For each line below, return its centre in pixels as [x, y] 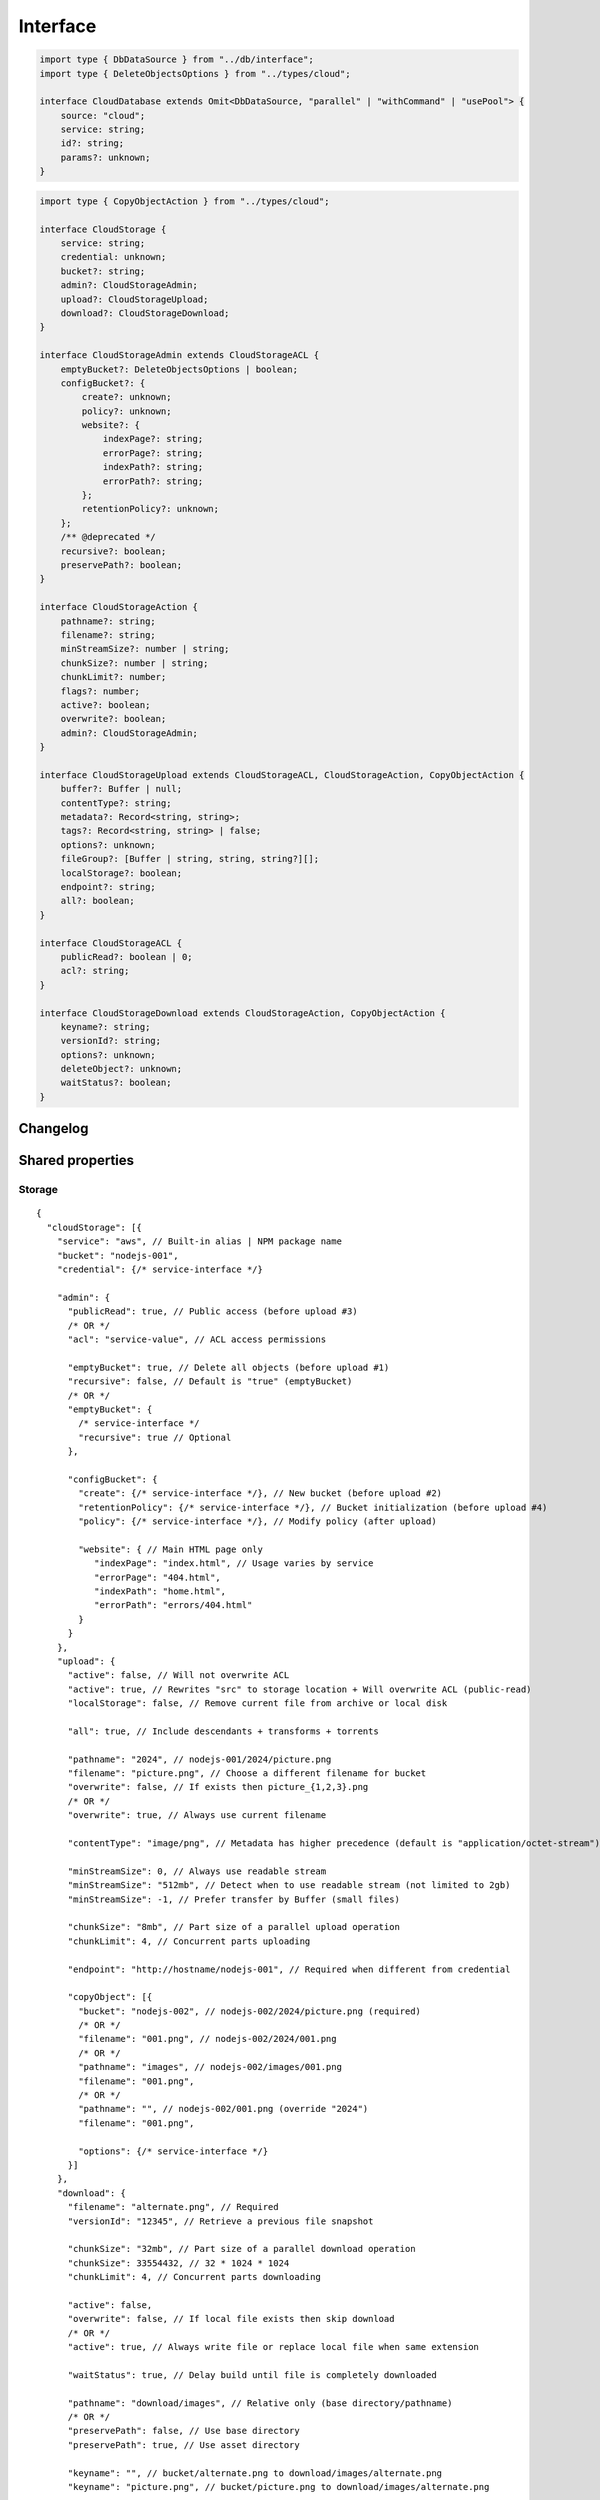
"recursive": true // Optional [155, 1437]
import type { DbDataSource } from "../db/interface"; [176, 59]
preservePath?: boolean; [121, 565]
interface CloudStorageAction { [119, 607]
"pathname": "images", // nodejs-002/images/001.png [210, 2067]
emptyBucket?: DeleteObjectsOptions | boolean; [179, 369]
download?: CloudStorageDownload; [145, 313]
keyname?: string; [105, 1026]
